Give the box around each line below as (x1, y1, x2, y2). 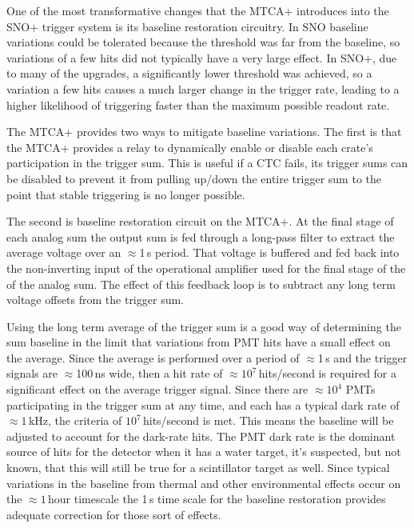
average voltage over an (6, 244, 121, 261)
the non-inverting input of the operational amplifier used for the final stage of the (6, 259, 406, 276)
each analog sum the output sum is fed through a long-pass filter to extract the (6, 228, 395, 245)
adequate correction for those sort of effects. (6, 506, 221, 522)
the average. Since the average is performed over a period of (6, 349, 300, 366)
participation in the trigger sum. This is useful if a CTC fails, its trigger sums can (6, 154, 408, 171)
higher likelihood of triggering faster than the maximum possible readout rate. (6, 96, 390, 113)
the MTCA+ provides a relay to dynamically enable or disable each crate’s (6, 138, 373, 155)
